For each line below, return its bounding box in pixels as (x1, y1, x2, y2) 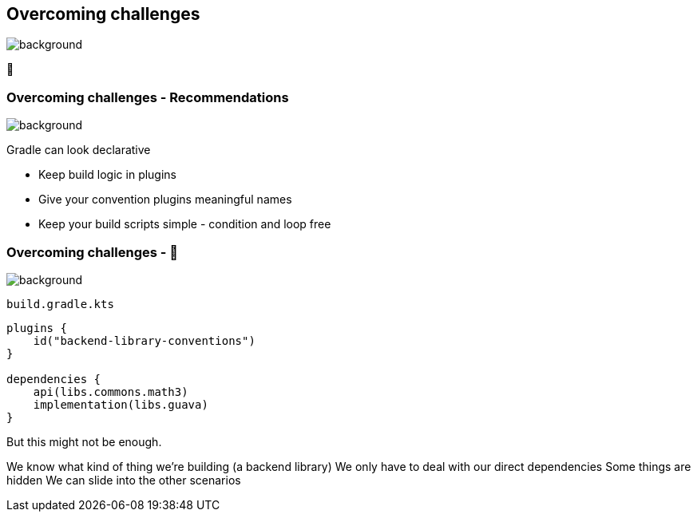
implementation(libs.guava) (33, 397, 208, 411)
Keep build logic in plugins (38, 168, 177, 182)
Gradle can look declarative (6, 143, 151, 157)
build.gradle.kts (6, 297, 114, 310)
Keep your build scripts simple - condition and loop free (38, 217, 331, 231)
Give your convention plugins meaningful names (38, 192, 292, 207)
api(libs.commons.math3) (33, 385, 188, 398)
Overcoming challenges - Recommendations (6, 89, 289, 105)
